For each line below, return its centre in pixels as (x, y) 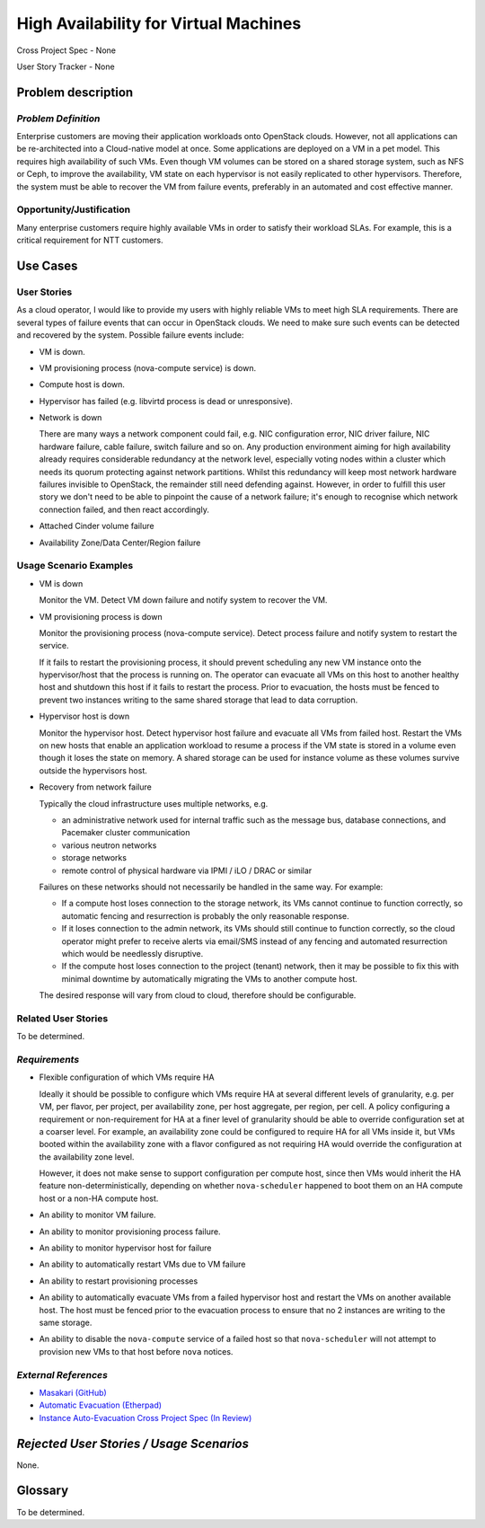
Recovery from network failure (95, 787)
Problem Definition (58, 119)
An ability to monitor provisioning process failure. (130, 1232)
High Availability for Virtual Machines (159, 23)
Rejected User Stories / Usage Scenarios (133, 1443)
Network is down (71, 418)
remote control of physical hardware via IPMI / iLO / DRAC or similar (187, 870)
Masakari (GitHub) (73, 1392)
